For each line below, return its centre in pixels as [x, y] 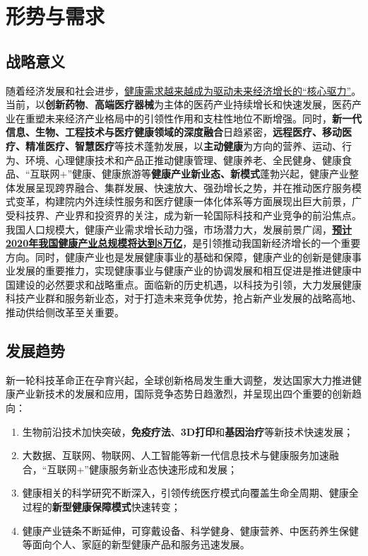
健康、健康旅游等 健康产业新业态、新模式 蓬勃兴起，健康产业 [211, 174]
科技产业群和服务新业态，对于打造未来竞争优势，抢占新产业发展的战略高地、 [184, 298]
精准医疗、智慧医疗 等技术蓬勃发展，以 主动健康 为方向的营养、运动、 [183, 145]
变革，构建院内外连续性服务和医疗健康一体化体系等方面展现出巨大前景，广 [188, 201]
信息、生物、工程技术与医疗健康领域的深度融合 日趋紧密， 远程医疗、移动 [174, 132]
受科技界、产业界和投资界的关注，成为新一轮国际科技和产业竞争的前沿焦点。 [184, 215]
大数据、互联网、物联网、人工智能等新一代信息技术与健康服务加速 [176, 455]
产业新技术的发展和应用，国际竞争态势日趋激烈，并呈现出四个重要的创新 [183, 394]
